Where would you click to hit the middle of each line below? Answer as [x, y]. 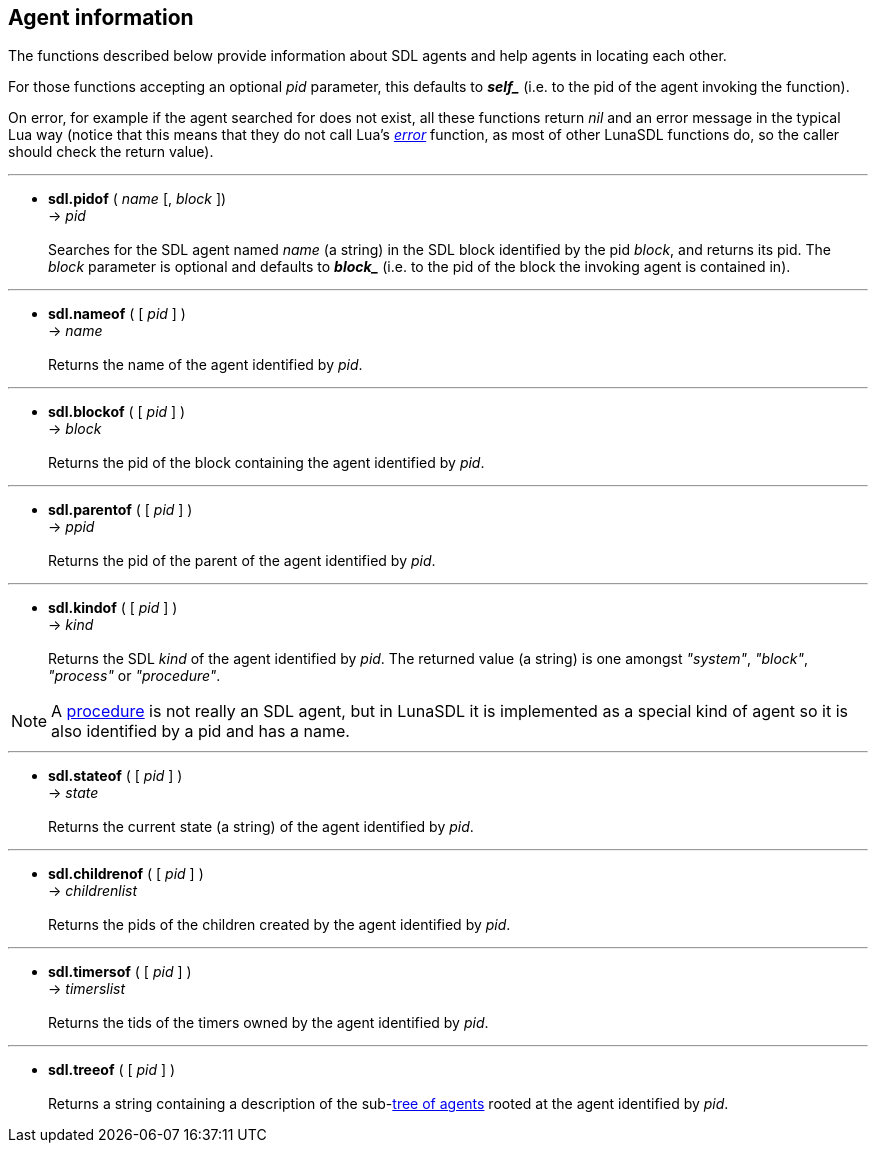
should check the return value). [111, 152]
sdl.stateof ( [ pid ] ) [115, 776]
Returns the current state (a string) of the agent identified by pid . [261, 827]
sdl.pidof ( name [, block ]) [137, 199]
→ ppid [71, 527]
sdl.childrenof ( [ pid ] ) [126, 874]
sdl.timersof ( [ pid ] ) [120, 972]
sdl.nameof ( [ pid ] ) [117, 314]
